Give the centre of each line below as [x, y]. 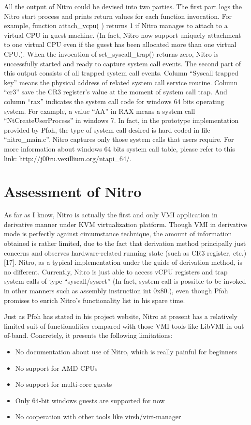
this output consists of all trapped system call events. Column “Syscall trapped [121, 73]
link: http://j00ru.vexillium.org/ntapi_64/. [68, 158]
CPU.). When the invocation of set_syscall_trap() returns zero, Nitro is [111, 53]
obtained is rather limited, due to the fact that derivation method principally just [125, 243]
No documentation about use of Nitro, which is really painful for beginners [126, 351]
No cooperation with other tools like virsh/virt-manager [98, 417]
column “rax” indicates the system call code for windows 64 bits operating [114, 101]
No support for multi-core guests [64, 384]
